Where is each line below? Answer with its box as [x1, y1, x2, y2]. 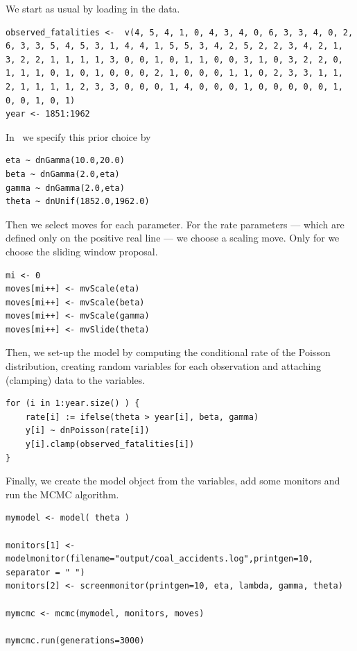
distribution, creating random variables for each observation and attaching [6, 359, 322, 373]
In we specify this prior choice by [6, 129, 151, 144]
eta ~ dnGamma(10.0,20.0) [6, 155, 125, 166]
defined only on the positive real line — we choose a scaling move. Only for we [6, 230, 340, 245]
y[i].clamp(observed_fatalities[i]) [25, 439, 195, 450]
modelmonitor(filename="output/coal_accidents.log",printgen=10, [6, 554, 313, 564]
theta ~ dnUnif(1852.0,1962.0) [6, 196, 150, 207]
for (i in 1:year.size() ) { [6, 398, 140, 409]
